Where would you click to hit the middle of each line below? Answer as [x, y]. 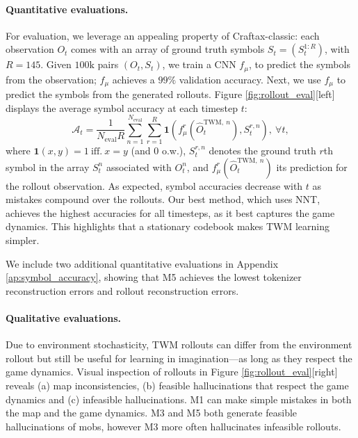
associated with [139, 167]
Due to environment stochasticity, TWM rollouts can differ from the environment [179, 344]
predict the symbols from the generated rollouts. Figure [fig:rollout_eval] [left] [170, 94]
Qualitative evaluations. [63, 317]
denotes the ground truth [262, 151]
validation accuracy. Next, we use [250, 79]
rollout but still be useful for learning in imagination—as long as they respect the [179, 358]
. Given [56, 64]
